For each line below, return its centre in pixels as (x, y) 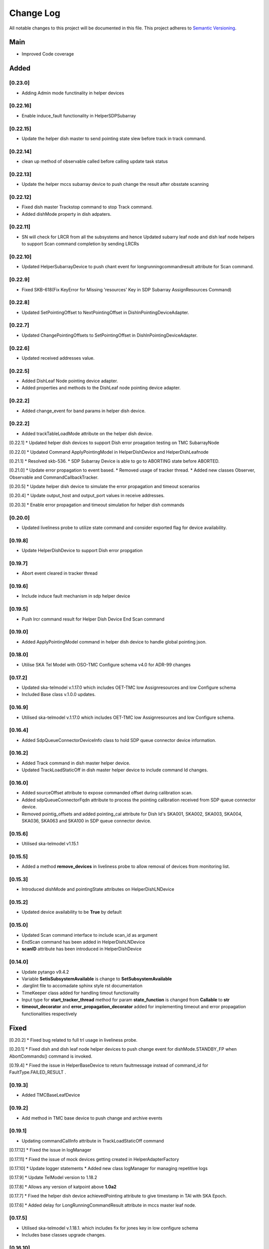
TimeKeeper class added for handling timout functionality (80, 993)
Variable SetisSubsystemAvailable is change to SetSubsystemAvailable (97, 979)
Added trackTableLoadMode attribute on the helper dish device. (87, 433)
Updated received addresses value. (58, 358)
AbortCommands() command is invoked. (51, 1056)
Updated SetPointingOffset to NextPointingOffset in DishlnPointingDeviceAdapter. (105, 312)
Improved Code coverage (48, 54)
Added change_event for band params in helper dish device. (84, 411)
